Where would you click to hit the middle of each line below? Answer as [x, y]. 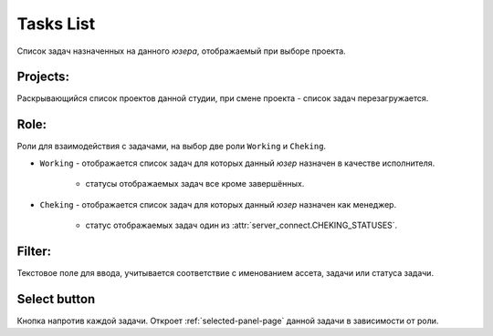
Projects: [43, 77]
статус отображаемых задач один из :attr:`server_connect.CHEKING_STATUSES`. [241, 225]
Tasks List [56, 24]
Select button [56, 299]
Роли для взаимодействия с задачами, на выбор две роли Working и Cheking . [172, 147]
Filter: [34, 251]
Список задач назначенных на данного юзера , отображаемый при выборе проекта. [181, 51]
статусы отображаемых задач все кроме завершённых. [195, 184]
